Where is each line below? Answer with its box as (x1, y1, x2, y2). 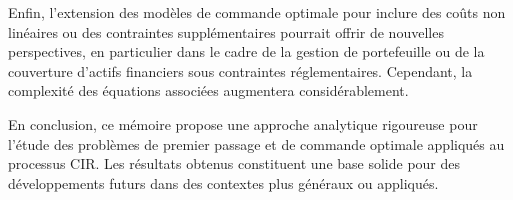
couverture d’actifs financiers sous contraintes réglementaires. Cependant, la (8, 60, 473, 81)
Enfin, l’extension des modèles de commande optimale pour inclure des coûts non (8, 2, 506, 22)
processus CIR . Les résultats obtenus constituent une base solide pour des (8, 153, 461, 174)
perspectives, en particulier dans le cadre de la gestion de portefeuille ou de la (8, 41, 485, 62)
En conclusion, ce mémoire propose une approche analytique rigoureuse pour (8, 113, 478, 134)
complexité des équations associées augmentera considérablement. (8, 80, 409, 101)
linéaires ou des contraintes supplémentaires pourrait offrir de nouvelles (8, 21, 444, 42)
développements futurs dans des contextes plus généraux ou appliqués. (8, 172, 439, 193)
